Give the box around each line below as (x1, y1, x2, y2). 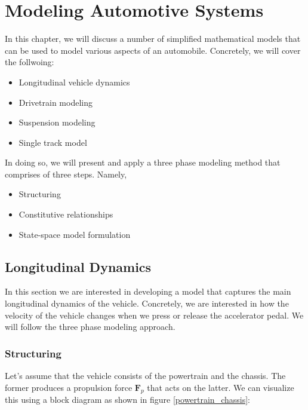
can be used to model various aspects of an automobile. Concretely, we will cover (5, 44, 301, 56)
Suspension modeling (19, 116, 96, 128)
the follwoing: (5, 56, 54, 68)
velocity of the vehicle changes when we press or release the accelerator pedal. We (5, 308, 304, 321)
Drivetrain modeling (19, 96, 93, 108)
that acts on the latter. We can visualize (147, 381, 294, 393)
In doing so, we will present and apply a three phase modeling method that (5, 156, 281, 169)
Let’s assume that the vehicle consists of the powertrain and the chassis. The (5, 369, 286, 382)
